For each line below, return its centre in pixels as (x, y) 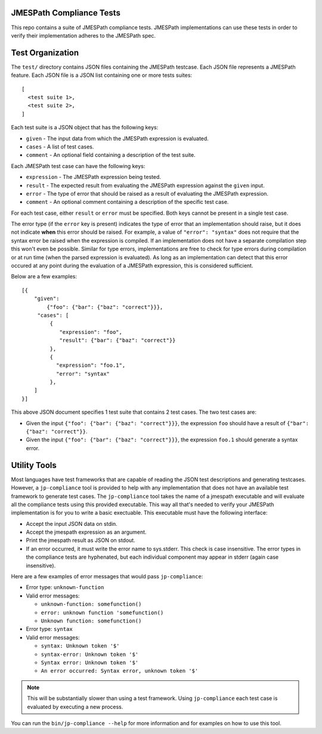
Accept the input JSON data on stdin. (72, 524)
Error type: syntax (49, 629)
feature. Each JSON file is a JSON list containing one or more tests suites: (102, 75)
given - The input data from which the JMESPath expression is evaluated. (117, 138)
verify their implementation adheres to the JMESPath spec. (83, 35)
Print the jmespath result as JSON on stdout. (80, 540)
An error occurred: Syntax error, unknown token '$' (120, 671)
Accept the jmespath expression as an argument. (86, 532)
